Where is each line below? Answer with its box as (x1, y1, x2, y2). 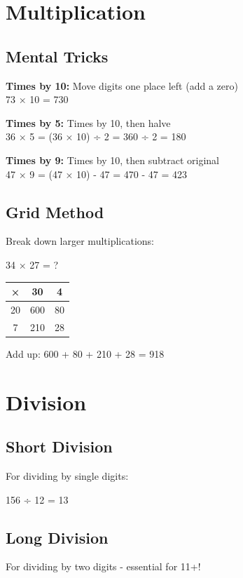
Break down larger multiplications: (6, 234, 154, 248)
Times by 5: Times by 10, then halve (6, 115, 171, 130)
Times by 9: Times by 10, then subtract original (6, 152, 219, 167)
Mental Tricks (6, 45, 109, 67)
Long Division (6, 526, 109, 548)
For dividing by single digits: (6, 468, 129, 483)
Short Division (6, 436, 113, 457)
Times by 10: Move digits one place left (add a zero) (6, 78, 238, 93)
